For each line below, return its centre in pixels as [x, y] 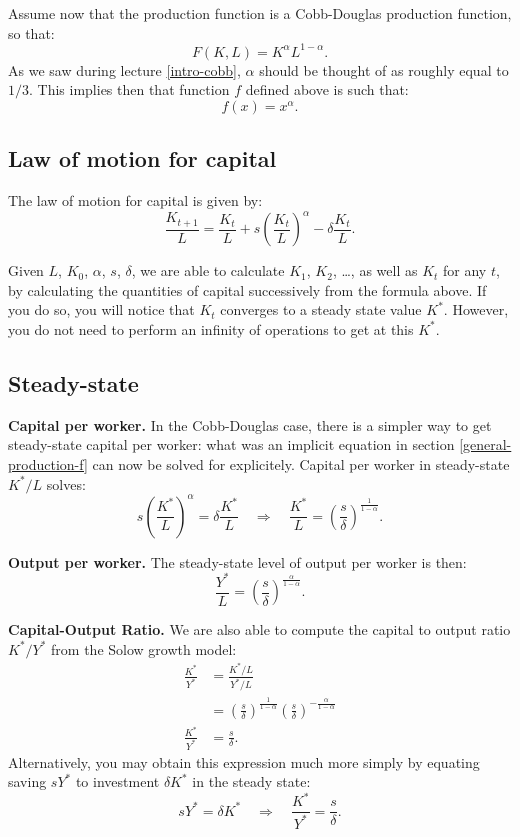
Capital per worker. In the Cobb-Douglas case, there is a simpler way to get [250, 424]
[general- [485, 444]
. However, [476, 309]
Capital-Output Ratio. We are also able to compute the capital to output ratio [259, 629]
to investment [117, 781]
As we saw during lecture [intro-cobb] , [124, 69]
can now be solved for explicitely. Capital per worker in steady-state [301, 463]
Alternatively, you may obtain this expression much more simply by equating [244, 761]
